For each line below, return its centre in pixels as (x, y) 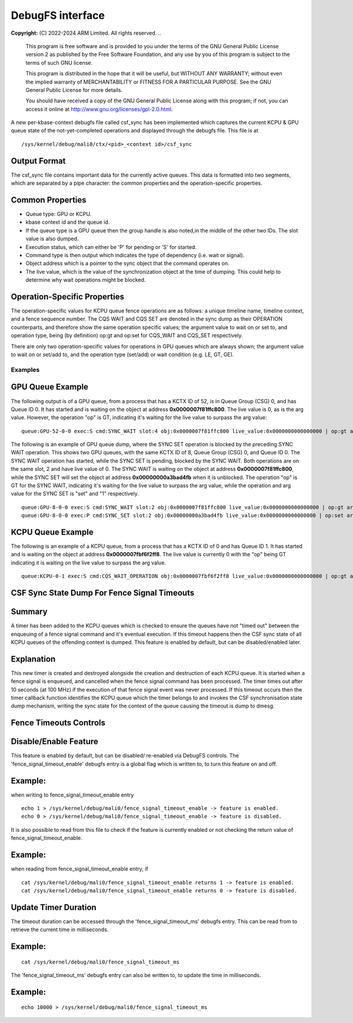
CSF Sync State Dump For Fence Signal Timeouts (103, 593)
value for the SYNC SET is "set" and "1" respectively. (75, 494)
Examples (25, 370)
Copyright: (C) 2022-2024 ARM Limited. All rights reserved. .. (86, 33)
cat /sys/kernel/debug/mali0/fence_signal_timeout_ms (100, 962)
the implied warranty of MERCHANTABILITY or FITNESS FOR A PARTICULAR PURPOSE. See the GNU (149, 82)
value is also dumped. (52, 239)
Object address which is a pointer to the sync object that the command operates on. (127, 263)
